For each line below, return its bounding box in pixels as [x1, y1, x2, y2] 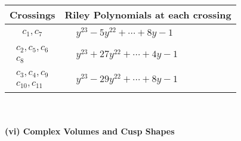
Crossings [10, 8, 55, 21]
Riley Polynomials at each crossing [64, 8, 231, 21]
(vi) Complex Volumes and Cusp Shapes [5, 125, 175, 137]
